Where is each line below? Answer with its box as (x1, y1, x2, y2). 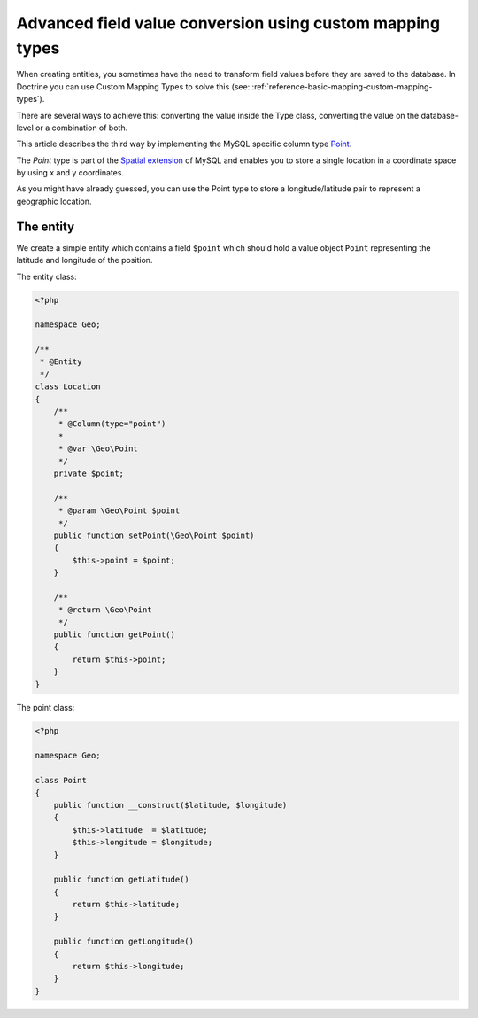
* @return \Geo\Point (58, 605, 152, 615)
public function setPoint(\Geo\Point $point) (53, 530, 255, 540)
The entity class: (16, 271, 77, 282)
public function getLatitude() (53, 874, 189, 885)
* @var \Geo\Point (58, 444, 139, 454)
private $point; (53, 469, 124, 478)
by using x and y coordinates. (16, 167, 124, 178)
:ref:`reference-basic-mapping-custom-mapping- (251, 81, 433, 92)
